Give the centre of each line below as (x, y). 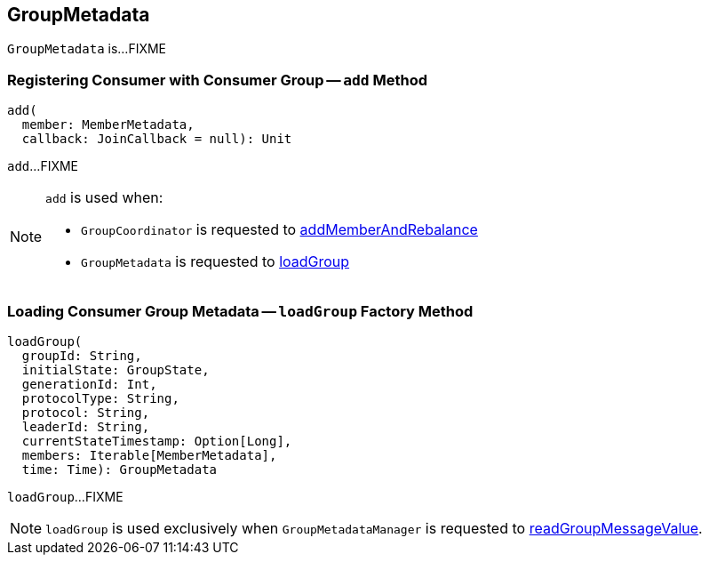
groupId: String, (82, 355)
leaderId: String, (86, 426)
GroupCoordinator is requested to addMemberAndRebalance (279, 230)
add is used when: (104, 198)
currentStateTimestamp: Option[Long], (157, 441)
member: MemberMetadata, (108, 125)
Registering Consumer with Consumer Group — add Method (218, 80)
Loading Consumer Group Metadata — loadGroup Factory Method (240, 311)
